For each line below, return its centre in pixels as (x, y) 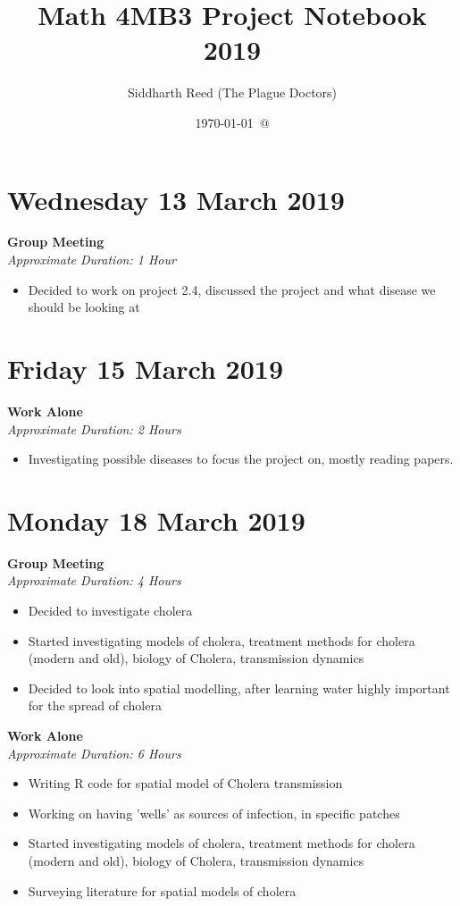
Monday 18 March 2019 (156, 520)
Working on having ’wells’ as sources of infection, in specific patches (214, 813)
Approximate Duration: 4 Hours (94, 580)
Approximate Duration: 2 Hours (94, 428)
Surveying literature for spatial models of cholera (162, 890)
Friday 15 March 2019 (146, 368)
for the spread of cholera (95, 705)
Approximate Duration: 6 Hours (94, 753)
